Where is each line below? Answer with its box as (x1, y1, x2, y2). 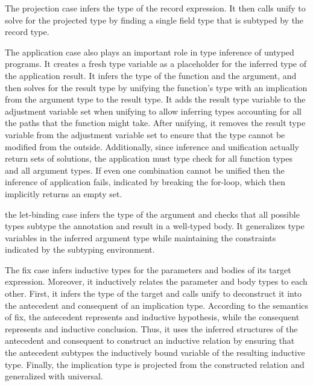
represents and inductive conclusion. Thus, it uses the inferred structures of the (5, 322, 298, 335)
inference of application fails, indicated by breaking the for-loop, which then (5, 176, 285, 188)
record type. (5, 25, 49, 38)
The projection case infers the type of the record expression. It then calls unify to (5, 2, 306, 14)
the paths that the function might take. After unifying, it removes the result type (5, 116, 306, 129)
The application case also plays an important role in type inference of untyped (5, 45, 294, 58)
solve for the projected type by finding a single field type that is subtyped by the (5, 13, 304, 26)
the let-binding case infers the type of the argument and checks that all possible (5, 207, 300, 220)
